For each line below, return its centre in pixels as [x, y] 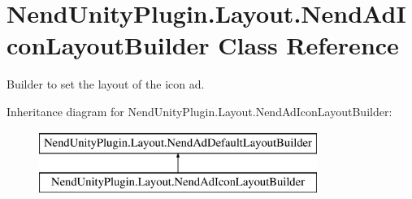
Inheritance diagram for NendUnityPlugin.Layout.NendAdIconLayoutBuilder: [199, 111]
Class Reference [308, 45]
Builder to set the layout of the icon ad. [106, 84]
